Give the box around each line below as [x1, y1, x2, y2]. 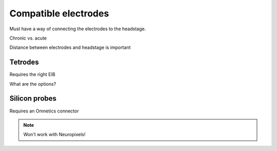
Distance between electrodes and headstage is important [9, 44, 131, 51]
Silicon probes [9, 94, 56, 103]
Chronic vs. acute [9, 35, 47, 41]
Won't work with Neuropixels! [23, 131, 86, 138]
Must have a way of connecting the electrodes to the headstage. [9, 26, 146, 32]
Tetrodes [9, 58, 39, 67]
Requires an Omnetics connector [9, 108, 79, 114]
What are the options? [9, 81, 56, 87]
